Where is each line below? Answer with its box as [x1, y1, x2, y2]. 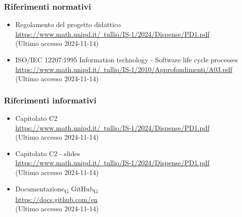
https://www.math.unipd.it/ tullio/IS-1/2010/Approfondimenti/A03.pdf [15, 64, 232, 74]
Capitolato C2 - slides [15, 148, 80, 158]
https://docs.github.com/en [15, 194, 98, 204]
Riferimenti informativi [4, 94, 97, 106]
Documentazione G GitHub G [15, 183, 98, 195]
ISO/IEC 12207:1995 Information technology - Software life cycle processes [15, 55, 238, 64]
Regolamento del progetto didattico [15, 19, 121, 29]
